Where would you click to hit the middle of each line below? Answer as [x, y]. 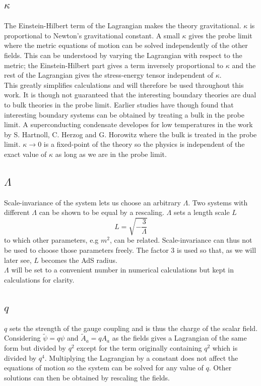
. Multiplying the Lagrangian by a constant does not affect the [141, 357]
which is [225, 348]
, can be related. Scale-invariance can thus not [181, 240]
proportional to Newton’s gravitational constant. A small [92, 35]
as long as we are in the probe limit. [111, 154]
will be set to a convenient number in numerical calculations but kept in [122, 270]
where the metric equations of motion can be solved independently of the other [126, 45]
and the [244, 65]
